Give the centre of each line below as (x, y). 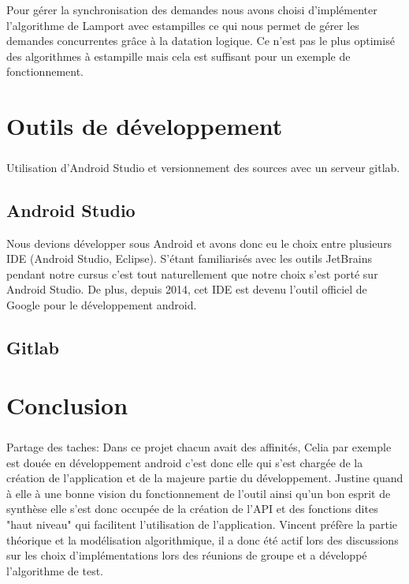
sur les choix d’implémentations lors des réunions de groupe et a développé (187, 555)
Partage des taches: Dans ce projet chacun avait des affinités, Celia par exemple (199, 447)
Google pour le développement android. (102, 304)
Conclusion (67, 405)
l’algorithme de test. (55, 570)
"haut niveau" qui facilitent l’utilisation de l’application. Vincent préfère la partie (202, 524)
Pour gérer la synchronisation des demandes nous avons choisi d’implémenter (192, 9)
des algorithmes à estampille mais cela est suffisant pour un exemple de (178, 56)
